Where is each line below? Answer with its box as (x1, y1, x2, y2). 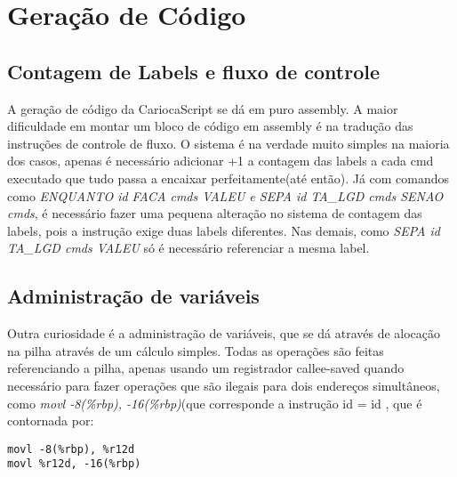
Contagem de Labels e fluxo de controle (7, 57, 381, 85)
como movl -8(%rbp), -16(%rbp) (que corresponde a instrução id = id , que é (7, 393, 422, 412)
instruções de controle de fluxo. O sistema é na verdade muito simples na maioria (7, 133, 450, 152)
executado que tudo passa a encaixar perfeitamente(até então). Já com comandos (7, 168, 450, 187)
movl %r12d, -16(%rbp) (7, 457, 141, 471)
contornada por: (7, 411, 94, 430)
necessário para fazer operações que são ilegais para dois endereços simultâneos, (7, 376, 440, 394)
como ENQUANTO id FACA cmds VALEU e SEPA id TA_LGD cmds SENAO (7, 186, 444, 205)
